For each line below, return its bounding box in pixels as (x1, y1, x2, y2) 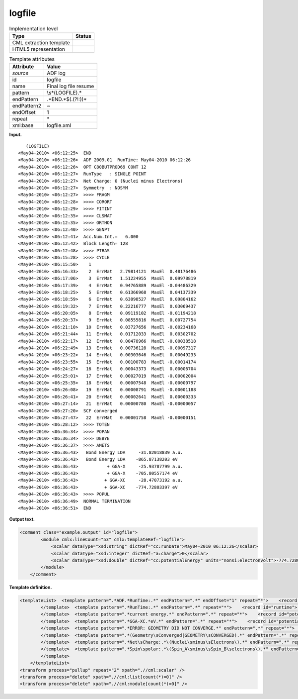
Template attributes (9, 56, 55, 63)
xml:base (12, 122, 34, 129)
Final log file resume (47, 83, 94, 90)
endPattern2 (12, 102, 42, 109)
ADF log (47, 70, 66, 77)
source (12, 70, 29, 77)
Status (75, 32, 91, 39)
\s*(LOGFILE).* (47, 90, 82, 97)
